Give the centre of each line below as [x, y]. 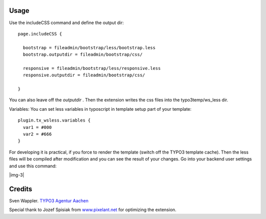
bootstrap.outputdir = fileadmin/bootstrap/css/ [83, 55]
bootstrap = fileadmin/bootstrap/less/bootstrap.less [89, 47]
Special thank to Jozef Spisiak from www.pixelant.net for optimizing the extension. [93, 210]
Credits [21, 189]
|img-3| [17, 175]
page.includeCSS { [40, 34]
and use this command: [33, 166]
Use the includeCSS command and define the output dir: [66, 23]
